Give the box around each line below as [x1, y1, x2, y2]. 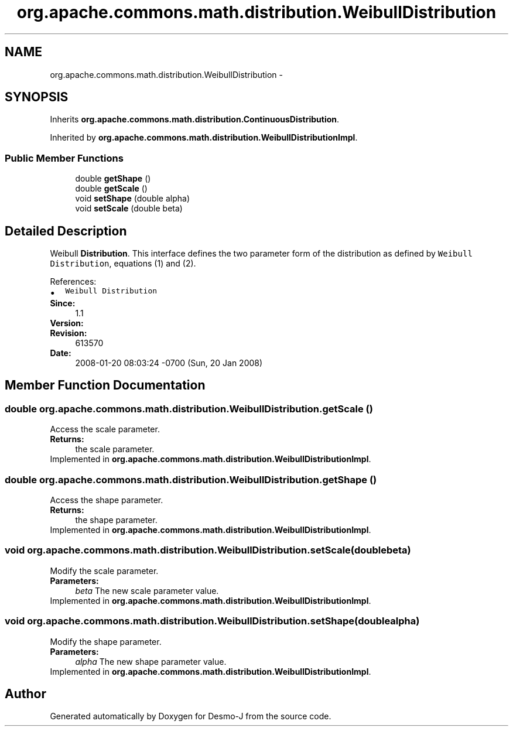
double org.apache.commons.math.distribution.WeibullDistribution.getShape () [5, 473, 377, 486]
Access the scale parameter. [50, 424, 160, 435]
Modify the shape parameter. [50, 636, 162, 647]
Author [5, 686, 46, 701]
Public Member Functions [5, 152, 124, 164]
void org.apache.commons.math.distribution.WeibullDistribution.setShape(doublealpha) [5, 615, 420, 627]
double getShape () [75, 173, 151, 184]
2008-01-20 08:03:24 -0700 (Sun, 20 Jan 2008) [75, 358, 263, 368]
